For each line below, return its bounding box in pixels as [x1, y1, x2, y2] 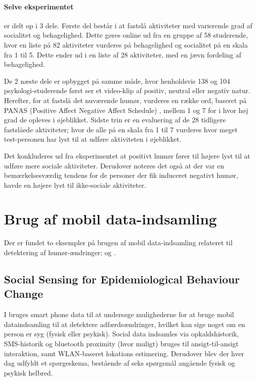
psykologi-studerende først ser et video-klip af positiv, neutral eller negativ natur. [4, 85, 251, 96]
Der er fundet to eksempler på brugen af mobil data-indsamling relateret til [4, 237, 233, 248]
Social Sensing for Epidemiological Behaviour [4, 272, 240, 286]
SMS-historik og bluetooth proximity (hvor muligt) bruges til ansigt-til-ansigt [4, 338, 239, 348]
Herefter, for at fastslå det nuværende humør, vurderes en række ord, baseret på [4, 95, 247, 105]
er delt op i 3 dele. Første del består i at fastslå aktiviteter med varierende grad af [4, 20, 253, 30]
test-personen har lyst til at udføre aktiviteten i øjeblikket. [4, 134, 181, 144]
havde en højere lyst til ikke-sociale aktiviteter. [4, 179, 146, 190]
